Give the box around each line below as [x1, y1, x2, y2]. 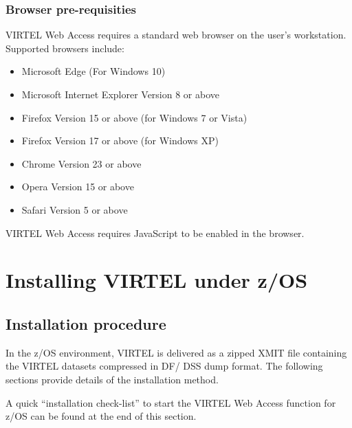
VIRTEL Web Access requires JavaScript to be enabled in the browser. [5, 225, 305, 240]
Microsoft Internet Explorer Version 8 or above [21, 87, 220, 101]
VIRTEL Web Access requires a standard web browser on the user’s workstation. [5, 27, 346, 42]
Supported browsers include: [5, 41, 124, 55]
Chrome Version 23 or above [21, 156, 142, 170]
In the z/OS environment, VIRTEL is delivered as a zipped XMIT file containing [5, 345, 347, 359]
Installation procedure [5, 313, 166, 334]
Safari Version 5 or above [21, 202, 128, 216]
